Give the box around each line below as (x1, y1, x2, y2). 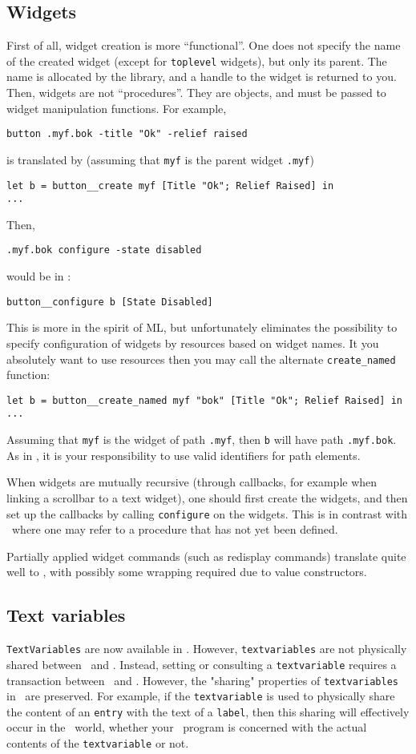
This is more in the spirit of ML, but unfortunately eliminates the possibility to (6, 319, 398, 336)
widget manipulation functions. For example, (6, 99, 227, 116)
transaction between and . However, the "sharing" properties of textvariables (6, 671, 398, 688)
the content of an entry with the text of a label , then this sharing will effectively (6, 703, 410, 720)
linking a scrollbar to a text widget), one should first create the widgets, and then (6, 489, 408, 506)
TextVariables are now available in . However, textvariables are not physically (6, 640, 407, 657)
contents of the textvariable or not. (6, 735, 189, 752)
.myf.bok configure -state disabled (6, 244, 202, 256)
